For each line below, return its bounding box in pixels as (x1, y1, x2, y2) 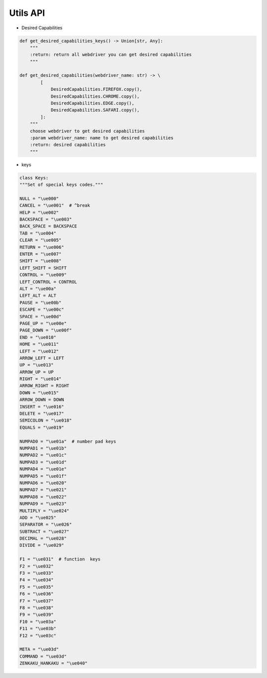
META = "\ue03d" (19, 647, 59, 652)
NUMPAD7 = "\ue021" (19, 487, 67, 493)
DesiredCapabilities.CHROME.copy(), (50, 93, 140, 99)
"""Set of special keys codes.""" (19, 182, 103, 188)
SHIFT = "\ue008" (19, 258, 62, 264)
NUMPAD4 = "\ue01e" (19, 466, 67, 472)
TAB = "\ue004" (19, 230, 56, 236)
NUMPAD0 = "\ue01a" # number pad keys (19, 439, 116, 444)
